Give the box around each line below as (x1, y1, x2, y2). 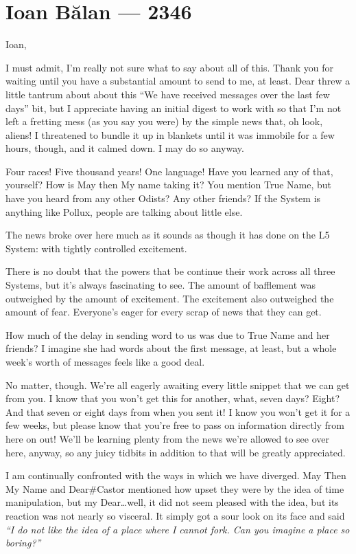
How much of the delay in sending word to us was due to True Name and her (5, 327, 330, 342)
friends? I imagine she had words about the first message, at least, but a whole (5, 341, 337, 355)
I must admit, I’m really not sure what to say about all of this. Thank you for (5, 60, 333, 74)
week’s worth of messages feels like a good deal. (5, 355, 205, 368)
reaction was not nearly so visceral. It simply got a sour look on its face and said (5, 508, 345, 522)
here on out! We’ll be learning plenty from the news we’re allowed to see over (5, 431, 330, 445)
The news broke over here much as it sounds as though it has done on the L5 (5, 228, 330, 242)
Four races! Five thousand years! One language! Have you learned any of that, (5, 164, 333, 178)
